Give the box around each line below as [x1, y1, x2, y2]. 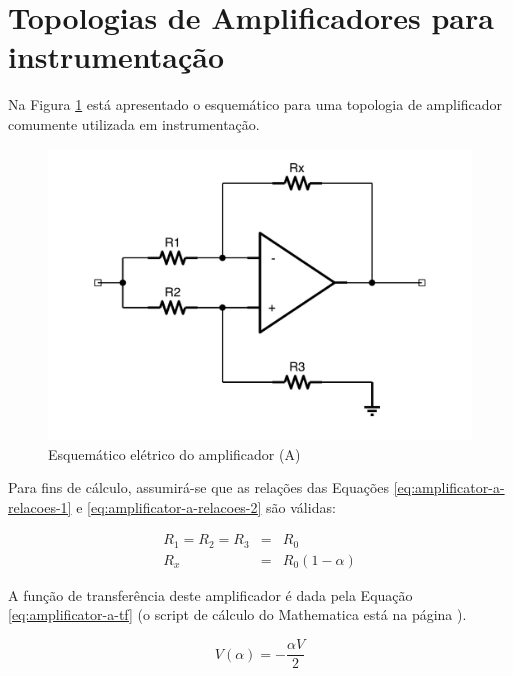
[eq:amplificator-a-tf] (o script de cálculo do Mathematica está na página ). [8, 604, 467, 625]
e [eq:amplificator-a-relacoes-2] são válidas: [76, 496, 336, 517]
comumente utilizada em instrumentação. [8, 113, 260, 134]
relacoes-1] [8, 496, 72, 517]
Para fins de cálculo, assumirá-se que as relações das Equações [8, 477, 390, 498]
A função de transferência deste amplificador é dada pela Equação [8, 584, 413, 605]
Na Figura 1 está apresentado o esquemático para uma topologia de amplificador [8, 94, 503, 115]
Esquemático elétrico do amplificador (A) [48, 443, 301, 464]
